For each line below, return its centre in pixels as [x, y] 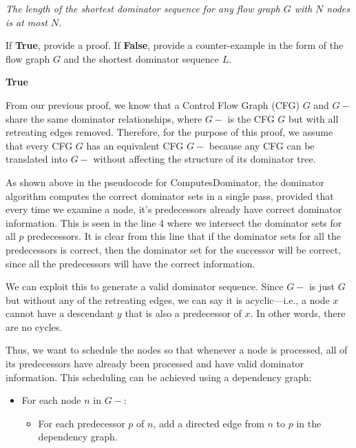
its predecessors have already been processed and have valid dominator [155, 364]
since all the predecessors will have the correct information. [130, 263]
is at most [27, 22]
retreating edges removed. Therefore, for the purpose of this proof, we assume [169, 132]
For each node [51, 400]
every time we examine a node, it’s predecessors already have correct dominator [174, 209]
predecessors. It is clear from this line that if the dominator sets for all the [184, 236]
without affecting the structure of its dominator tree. [205, 159]
